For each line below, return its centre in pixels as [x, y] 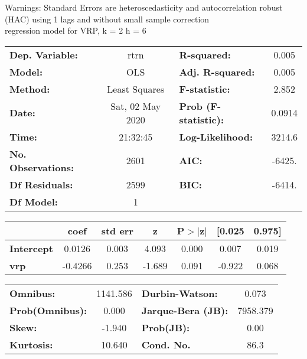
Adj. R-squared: [217, 71]
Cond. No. [166, 344]
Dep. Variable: [44, 54]
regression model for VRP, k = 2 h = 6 [76, 30]
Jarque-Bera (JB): [185, 310]
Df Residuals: [41, 184]
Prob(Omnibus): [48, 310]
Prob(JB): [166, 327]
